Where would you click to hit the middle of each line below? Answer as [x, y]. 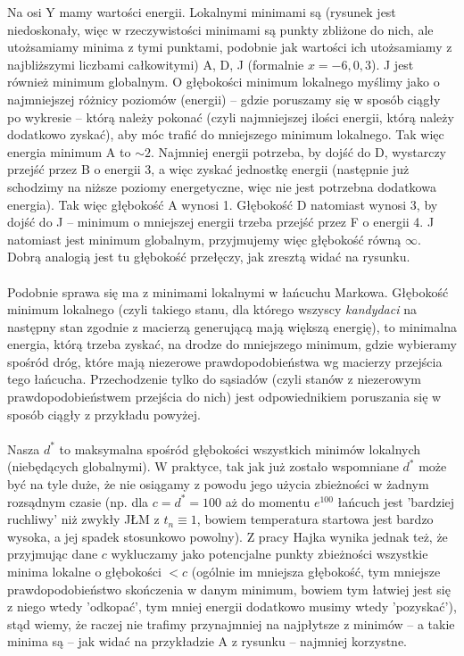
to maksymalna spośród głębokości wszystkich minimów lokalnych [240, 448]
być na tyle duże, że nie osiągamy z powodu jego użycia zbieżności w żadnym [218, 484]
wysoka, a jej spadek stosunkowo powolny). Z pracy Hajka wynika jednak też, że [228, 536]
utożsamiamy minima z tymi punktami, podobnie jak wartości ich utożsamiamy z [230, 47]
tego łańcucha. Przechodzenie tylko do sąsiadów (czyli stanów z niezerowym [215, 379]
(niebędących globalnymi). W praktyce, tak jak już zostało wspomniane [203, 466]
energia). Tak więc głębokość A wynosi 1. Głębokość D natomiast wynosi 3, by [223, 204]
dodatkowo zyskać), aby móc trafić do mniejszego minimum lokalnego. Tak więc [226, 134]
